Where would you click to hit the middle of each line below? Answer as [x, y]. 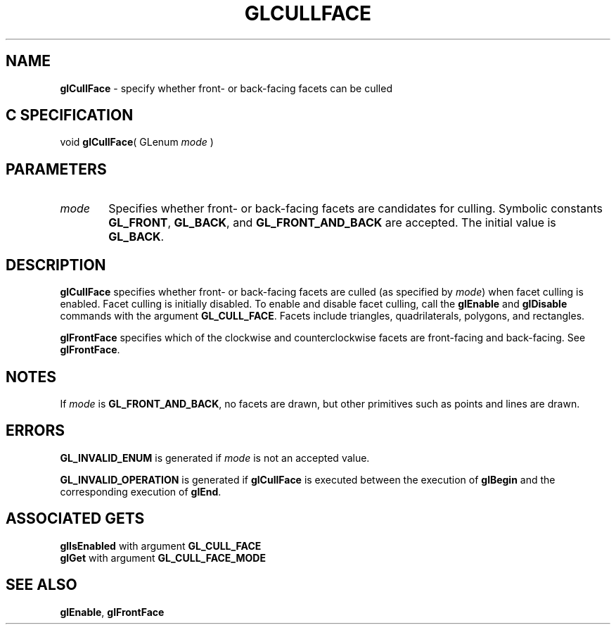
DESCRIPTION [56, 265]
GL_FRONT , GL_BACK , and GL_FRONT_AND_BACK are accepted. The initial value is [332, 223]
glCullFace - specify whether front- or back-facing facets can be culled [226, 88]
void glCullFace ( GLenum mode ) [137, 142]
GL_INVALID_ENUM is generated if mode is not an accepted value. [215, 458]
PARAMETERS [56, 169]
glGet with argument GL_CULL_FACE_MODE [163, 557]
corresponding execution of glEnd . [141, 491]
